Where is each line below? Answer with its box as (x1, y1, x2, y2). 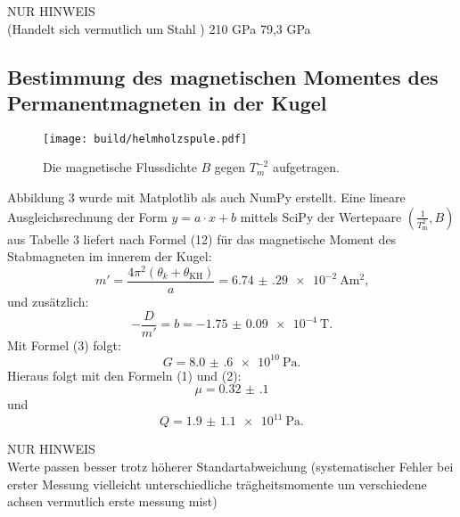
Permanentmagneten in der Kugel (7, 88, 327, 116)
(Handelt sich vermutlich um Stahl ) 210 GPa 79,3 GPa (7, 19, 311, 37)
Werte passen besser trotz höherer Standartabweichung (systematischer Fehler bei (7, 456, 454, 475)
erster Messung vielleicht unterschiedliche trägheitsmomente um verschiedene (7, 474, 427, 493)
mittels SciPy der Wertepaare (240, 207, 402, 226)
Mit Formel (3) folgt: (7, 335, 121, 354)
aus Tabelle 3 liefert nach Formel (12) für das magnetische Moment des (7, 229, 397, 248)
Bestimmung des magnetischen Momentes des (7, 62, 439, 90)
